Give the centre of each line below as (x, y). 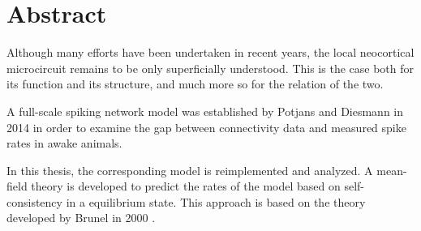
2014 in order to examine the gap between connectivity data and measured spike (206, 127)
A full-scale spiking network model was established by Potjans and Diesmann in (205, 111)
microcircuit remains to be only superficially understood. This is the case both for (210, 68)
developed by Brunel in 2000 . (81, 218)
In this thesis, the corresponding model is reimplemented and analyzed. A (190, 170)
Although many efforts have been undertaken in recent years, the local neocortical (210, 52)
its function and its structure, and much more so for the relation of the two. (195, 84)
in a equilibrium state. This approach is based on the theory (216, 201)
